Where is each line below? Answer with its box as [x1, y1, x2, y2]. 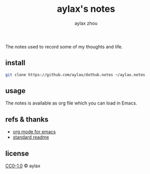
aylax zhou [74, 20, 98, 26]
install [5, 59, 26, 67]
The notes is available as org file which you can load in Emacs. [5, 100, 137, 106]
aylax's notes [57, 3, 115, 15]
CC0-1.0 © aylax [5, 163, 41, 169]
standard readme [12, 134, 50, 141]
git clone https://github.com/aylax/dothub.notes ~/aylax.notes [5, 72, 145, 77]
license [5, 149, 29, 158]
